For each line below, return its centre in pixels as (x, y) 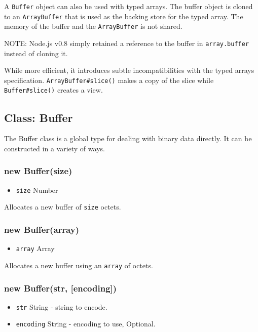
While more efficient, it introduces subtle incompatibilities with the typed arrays (129, 70)
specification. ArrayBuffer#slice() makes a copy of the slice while (109, 80)
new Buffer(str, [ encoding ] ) (61, 288)
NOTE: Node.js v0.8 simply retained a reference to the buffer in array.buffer (127, 43)
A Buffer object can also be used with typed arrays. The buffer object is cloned (128, 6)
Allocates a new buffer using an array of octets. (79, 265)
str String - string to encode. (62, 306)
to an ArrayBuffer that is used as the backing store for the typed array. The (124, 16)
